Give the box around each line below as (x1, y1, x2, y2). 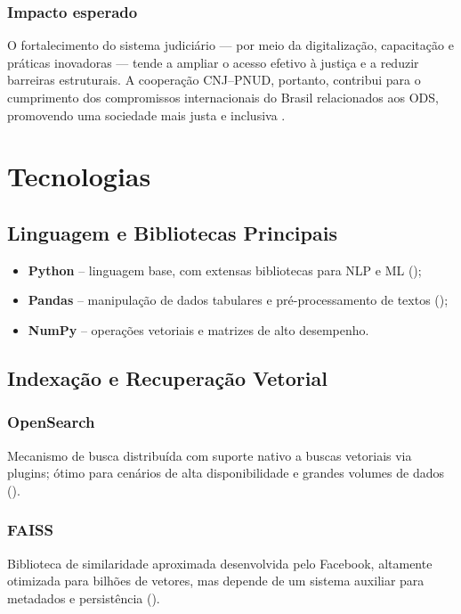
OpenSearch (7, 411, 95, 433)
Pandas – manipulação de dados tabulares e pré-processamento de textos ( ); (28, 291, 449, 309)
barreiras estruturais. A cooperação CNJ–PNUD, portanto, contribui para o (7, 70, 421, 89)
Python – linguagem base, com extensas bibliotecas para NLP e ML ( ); (28, 260, 422, 279)
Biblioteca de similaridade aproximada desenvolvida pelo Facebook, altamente (7, 553, 433, 572)
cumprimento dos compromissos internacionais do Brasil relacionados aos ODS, (7, 88, 439, 106)
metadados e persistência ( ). (7, 588, 160, 607)
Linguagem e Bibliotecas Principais (7, 218, 337, 246)
